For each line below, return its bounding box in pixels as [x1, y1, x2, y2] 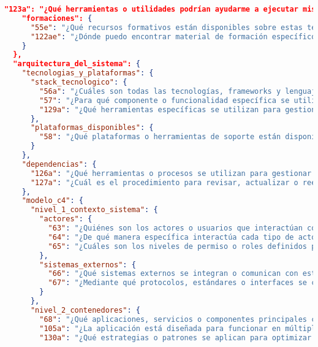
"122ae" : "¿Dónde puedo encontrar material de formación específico [30, 32, 316, 41]
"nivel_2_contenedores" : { [30, 305, 140, 315]
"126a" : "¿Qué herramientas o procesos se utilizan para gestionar [30, 169, 312, 178]
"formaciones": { [21, 13, 93, 23]
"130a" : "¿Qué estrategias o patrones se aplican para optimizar [39, 333, 312, 342]
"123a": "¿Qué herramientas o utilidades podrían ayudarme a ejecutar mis [4, 5, 316, 13]
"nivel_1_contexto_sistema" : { [30, 205, 158, 215]
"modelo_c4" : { [21, 196, 83, 205]
